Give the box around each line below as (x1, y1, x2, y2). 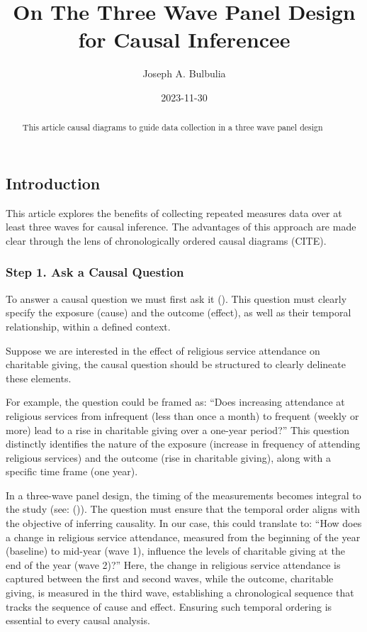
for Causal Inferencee (78, 25, 290, 54)
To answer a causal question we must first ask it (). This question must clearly (6, 291, 347, 306)
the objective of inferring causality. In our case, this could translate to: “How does (6, 516, 362, 531)
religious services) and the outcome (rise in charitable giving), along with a (6, 450, 331, 465)
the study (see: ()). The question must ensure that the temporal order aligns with (6, 501, 360, 516)
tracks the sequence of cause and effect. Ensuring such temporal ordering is (6, 599, 332, 614)
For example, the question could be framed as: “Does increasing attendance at (6, 394, 345, 409)
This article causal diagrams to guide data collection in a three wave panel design (22, 121, 323, 133)
